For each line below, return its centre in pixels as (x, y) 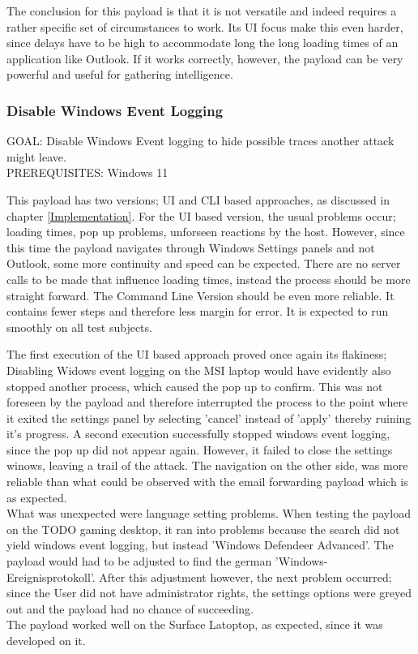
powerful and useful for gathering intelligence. (120, 74)
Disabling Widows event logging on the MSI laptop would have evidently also (199, 370)
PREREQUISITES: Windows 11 (87, 172)
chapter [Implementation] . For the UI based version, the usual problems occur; (201, 215)
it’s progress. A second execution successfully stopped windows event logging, (198, 434)
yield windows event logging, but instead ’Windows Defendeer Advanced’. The (200, 545)
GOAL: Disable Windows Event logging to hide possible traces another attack (200, 141)
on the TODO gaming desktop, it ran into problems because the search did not (203, 529)
